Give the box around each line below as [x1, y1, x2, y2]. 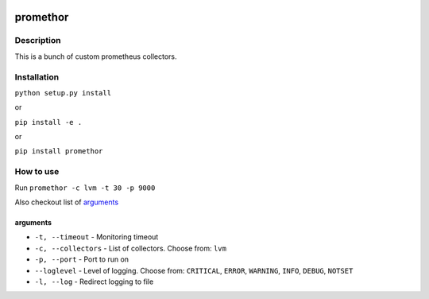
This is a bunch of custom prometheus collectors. [14, 52, 178, 61]
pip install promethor [14, 147, 103, 156]
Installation [14, 72, 60, 83]
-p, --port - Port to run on [34, 254, 129, 264]
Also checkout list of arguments [14, 197, 119, 207]
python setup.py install [14, 88, 111, 97]
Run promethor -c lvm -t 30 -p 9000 [14, 183, 156, 192]
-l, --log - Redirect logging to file [34, 277, 154, 286]
